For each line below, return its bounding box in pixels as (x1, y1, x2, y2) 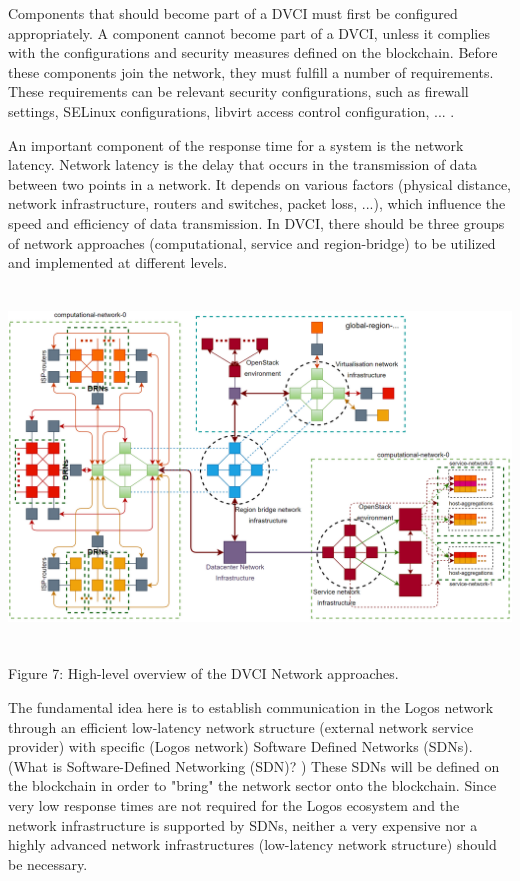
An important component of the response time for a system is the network (8, 134, 464, 155)
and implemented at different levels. (8, 252, 228, 273)
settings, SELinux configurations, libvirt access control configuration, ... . (8, 100, 455, 121)
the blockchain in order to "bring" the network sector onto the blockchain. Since (8, 775, 497, 796)
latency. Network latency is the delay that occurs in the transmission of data (8, 154, 478, 175)
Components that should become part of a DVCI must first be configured (8, 3, 458, 23)
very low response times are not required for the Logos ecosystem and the (8, 794, 460, 815)
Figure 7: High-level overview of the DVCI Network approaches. (8, 663, 399, 684)
